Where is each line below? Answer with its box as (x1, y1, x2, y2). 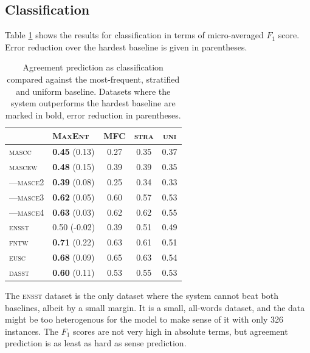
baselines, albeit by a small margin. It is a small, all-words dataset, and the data (5, 301, 305, 314)
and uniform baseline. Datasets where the (16, 84, 171, 97)
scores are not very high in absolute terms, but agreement (73, 324, 288, 337)
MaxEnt (52, 129, 89, 142)
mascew (9, 160, 38, 173)
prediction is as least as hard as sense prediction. (5, 337, 187, 349)
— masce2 (9, 175, 44, 188)
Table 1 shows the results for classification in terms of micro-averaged (5, 29, 264, 41)
